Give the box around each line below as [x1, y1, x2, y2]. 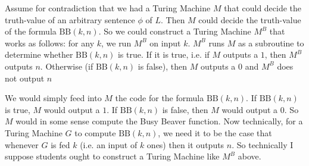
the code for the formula [115, 92, 204, 104]
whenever [5, 138, 39, 151]
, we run [101, 36, 132, 49]
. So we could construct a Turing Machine [98, 25, 251, 37]
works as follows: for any [5, 36, 95, 49]
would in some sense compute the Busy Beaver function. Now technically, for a [15, 115, 303, 127]
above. [238, 150, 261, 162]
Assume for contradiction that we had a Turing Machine [5, 2, 211, 14]
